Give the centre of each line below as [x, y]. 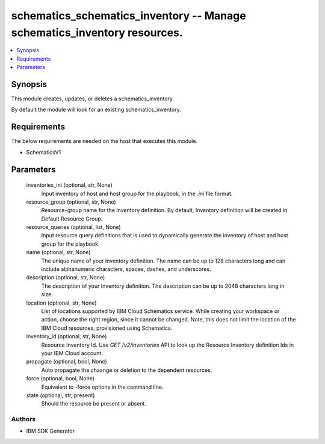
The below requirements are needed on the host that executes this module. [104, 141]
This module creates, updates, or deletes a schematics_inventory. [93, 99]
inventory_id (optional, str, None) [67, 336]
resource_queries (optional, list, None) [73, 227]
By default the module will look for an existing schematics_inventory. [96, 110]
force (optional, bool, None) [60, 379]
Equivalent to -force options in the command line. [102, 387]
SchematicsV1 [44, 152]
